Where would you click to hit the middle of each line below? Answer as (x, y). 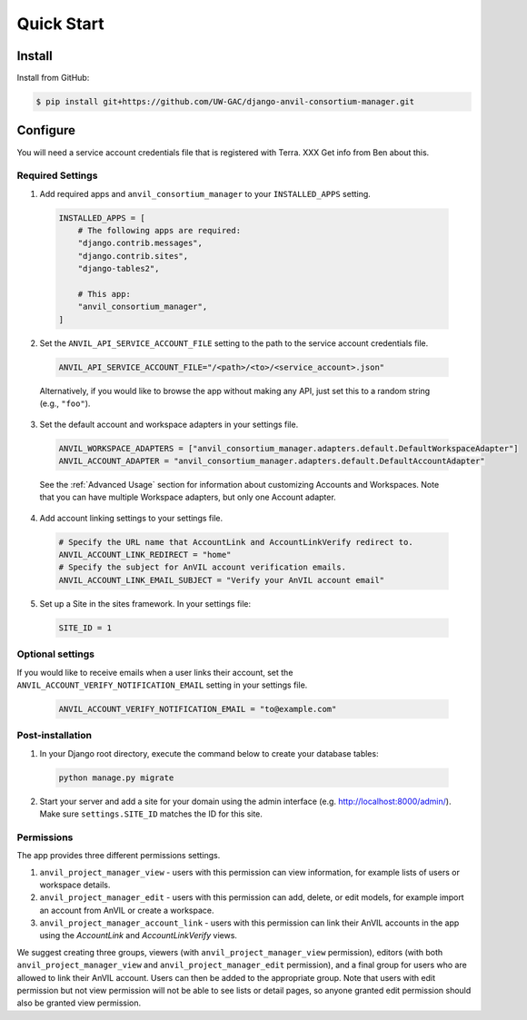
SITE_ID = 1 (85, 628)
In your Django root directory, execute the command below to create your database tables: (209, 753)
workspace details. (75, 885)
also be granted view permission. (79, 1003)
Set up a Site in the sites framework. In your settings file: (145, 603)
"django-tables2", (119, 269)
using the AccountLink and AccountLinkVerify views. (139, 936)
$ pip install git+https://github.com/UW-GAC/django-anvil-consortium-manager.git (225, 102)
